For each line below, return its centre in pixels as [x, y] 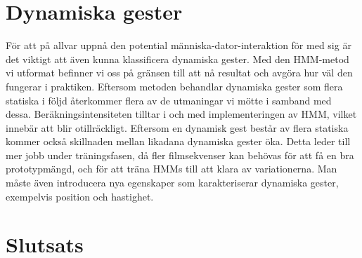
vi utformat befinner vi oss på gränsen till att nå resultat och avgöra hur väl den [179, 73]
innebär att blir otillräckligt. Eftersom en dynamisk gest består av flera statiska [177, 127]
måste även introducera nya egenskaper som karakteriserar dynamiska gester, [172, 183]
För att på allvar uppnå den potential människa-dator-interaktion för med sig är [179, 45]
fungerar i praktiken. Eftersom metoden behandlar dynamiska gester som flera [174, 86]
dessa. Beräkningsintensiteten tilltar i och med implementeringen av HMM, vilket [181, 114]
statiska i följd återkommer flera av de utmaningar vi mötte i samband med [169, 100]
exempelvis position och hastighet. [80, 196]
